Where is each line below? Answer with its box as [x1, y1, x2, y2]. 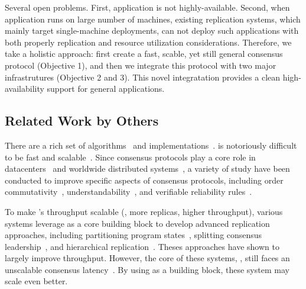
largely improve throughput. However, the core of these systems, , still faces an [5, 252, 290, 264]
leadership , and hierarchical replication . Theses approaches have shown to [5, 240, 279, 252]
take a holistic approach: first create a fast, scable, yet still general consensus [5, 47, 283, 60]
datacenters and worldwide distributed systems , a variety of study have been [5, 162, 290, 175]
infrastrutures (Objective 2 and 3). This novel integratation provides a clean [5, 70, 281, 83]
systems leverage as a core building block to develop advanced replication [5, 217, 270, 229]
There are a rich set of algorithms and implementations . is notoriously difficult [5, 139, 297, 151]
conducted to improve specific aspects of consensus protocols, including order [5, 174, 284, 186]
